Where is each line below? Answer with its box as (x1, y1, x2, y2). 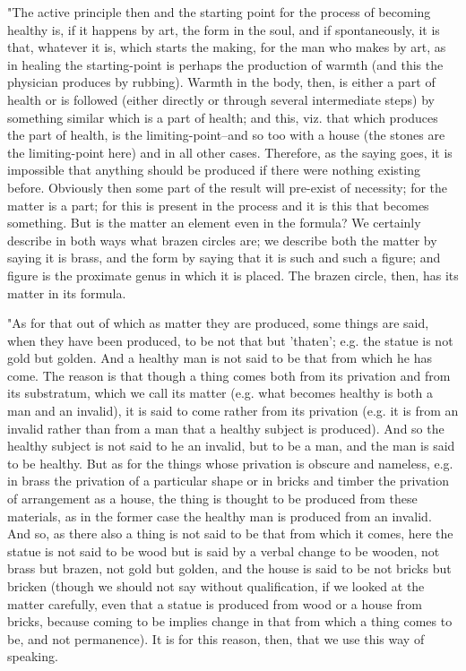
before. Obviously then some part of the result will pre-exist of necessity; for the (7, 177, 448, 196)
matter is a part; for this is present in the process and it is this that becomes (7, 195, 429, 214)
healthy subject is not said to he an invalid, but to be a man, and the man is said (7, 436, 455, 455)
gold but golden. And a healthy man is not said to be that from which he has (7, 348, 432, 367)
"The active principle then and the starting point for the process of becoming (7, 3, 431, 21)
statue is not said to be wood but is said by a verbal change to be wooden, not (7, 541, 440, 560)
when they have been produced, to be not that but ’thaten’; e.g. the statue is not (7, 331, 453, 349)
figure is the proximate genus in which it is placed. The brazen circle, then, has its (7, 265, 459, 284)
